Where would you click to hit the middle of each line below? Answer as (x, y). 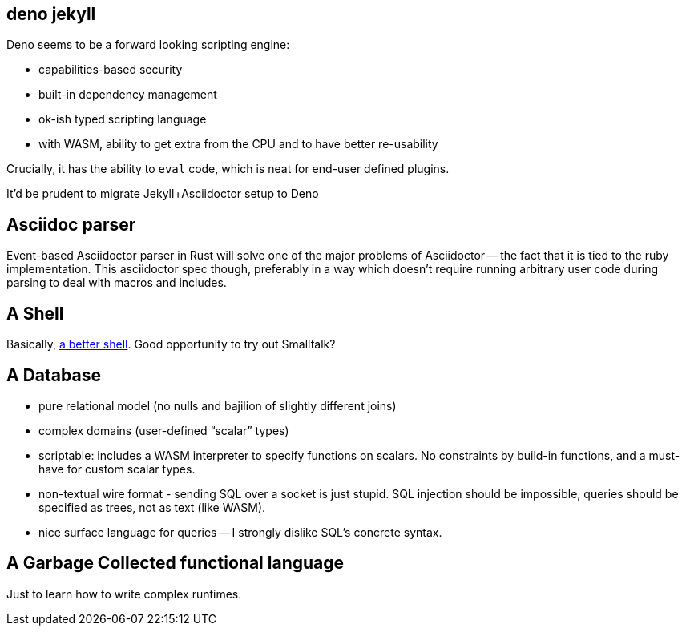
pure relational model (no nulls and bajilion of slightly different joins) (218, 405)
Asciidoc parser (71, 224)
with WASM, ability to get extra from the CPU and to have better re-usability (238, 144)
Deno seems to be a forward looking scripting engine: (148, 45)
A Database (54, 375)
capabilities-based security (111, 70)
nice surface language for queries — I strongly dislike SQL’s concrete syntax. (240, 532)
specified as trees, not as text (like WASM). (152, 507)
